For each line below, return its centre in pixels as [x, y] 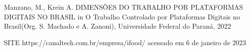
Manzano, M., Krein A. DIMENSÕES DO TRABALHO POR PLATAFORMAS [124, 7]
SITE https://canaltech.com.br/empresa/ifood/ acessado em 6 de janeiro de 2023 [125, 42]
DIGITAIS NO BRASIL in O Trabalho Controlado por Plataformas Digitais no [122, 16]
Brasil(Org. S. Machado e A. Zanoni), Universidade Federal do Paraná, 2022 [117, 26]
